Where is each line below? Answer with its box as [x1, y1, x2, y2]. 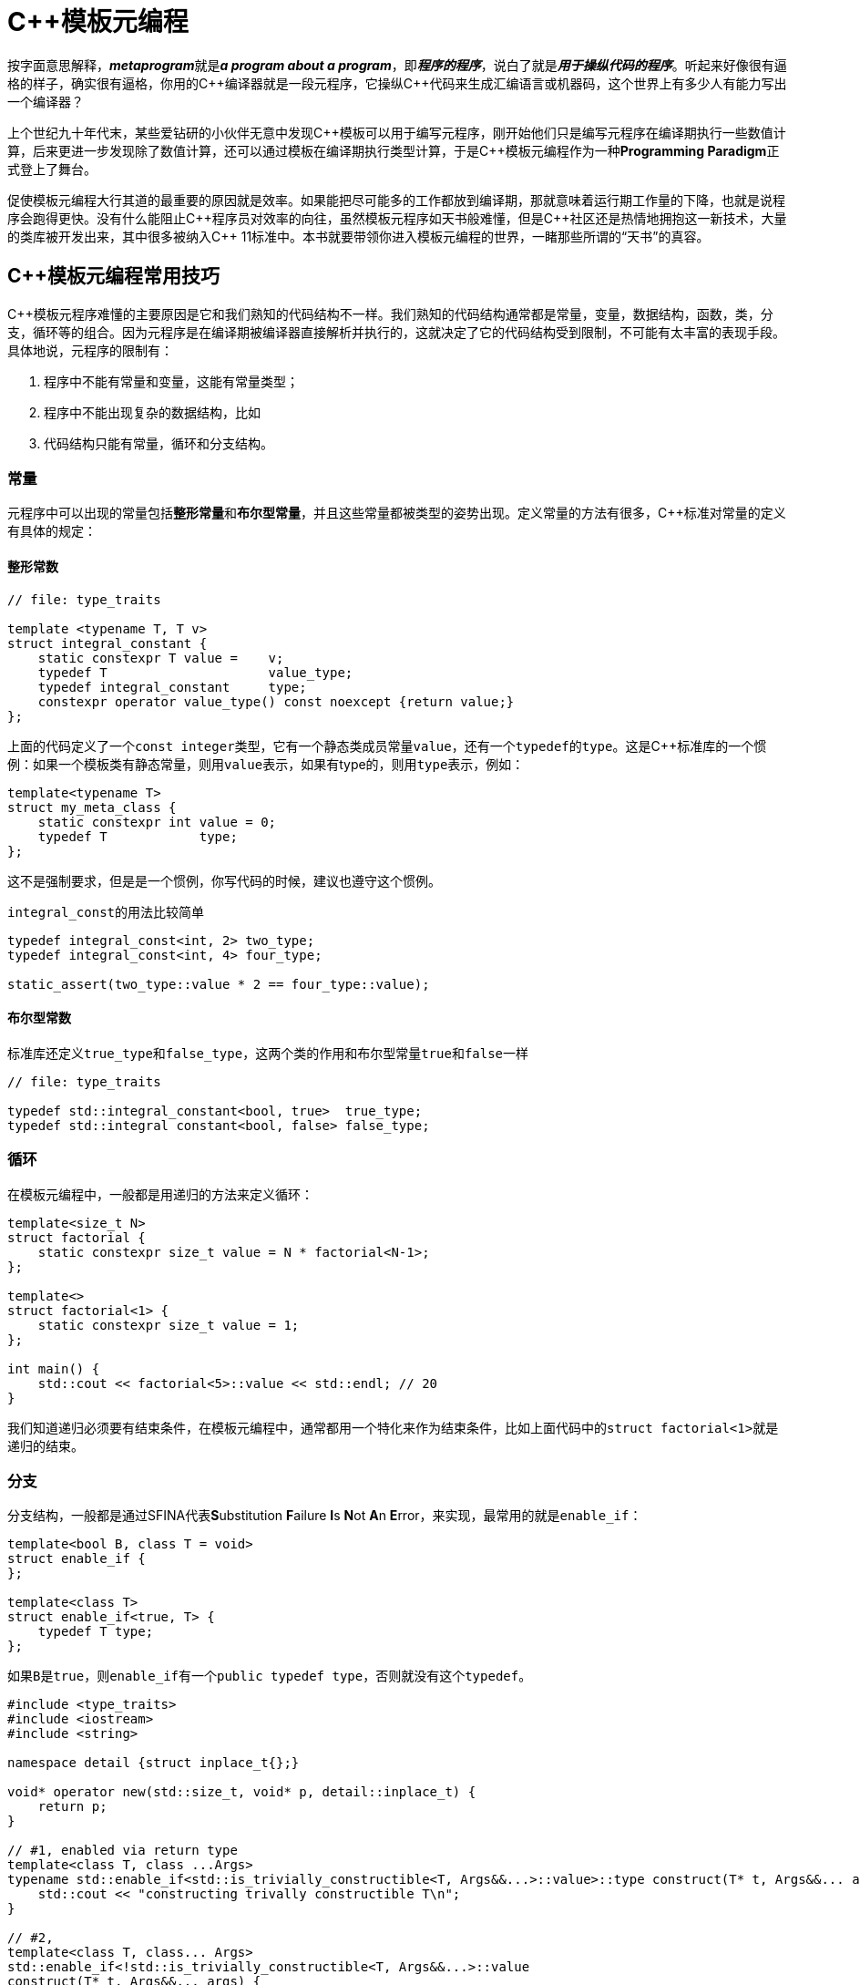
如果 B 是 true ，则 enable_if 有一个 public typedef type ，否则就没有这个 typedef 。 [7, 1668, 532, 1684]
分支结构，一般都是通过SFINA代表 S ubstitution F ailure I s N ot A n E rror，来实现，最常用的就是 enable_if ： [7, 1507, 642, 1524]
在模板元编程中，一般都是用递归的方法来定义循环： [7, 1186, 313, 1202]
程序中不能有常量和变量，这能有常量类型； [44, 373, 299, 389]
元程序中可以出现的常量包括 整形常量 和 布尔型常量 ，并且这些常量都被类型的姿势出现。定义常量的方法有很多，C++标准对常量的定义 [7, 505, 786, 521]
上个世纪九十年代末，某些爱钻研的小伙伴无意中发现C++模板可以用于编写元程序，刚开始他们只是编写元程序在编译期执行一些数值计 [7, 124, 786, 140]
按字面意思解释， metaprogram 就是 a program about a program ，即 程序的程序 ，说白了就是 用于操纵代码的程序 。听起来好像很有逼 [7, 57, 787, 73]
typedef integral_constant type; [37, 679, 307, 694]
